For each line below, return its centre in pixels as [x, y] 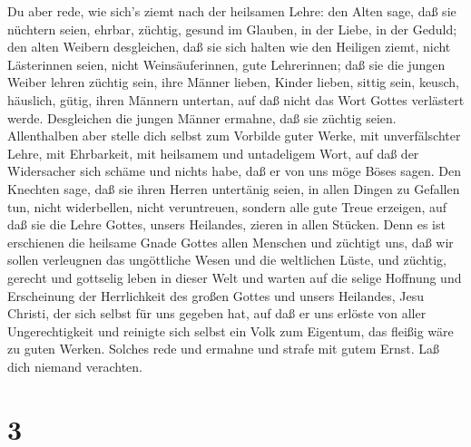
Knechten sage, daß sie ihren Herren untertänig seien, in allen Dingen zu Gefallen [234, 188]
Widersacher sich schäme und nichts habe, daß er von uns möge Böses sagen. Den [234, 171]
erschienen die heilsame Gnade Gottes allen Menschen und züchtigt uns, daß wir [231, 242]
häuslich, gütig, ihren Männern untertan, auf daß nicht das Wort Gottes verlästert [236, 99]
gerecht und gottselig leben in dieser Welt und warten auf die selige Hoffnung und [235, 277]
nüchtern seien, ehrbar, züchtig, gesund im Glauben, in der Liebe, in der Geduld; [232, 29]
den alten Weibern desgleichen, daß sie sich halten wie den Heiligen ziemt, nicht [229, 47]
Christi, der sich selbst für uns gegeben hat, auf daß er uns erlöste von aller [217, 313]
